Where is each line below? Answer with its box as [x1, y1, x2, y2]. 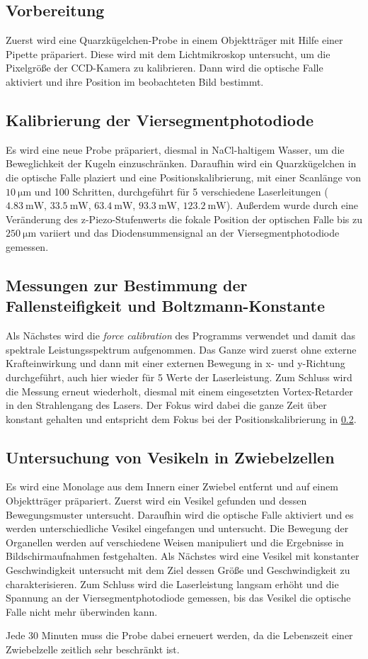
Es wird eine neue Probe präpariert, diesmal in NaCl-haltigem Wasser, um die [6, 142, 345, 157]
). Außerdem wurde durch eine [226, 198, 359, 213]
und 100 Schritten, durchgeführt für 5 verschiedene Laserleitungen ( [34, 184, 328, 198]
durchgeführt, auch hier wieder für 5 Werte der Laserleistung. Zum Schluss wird [6, 369, 352, 384]
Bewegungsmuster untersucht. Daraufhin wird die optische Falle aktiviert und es [6, 507, 354, 522]
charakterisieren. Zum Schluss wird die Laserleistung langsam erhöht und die [6, 576, 339, 591]
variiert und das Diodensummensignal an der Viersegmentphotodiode [39, 225, 340, 240]
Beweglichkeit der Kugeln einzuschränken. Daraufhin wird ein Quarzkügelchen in [6, 156, 357, 171]
